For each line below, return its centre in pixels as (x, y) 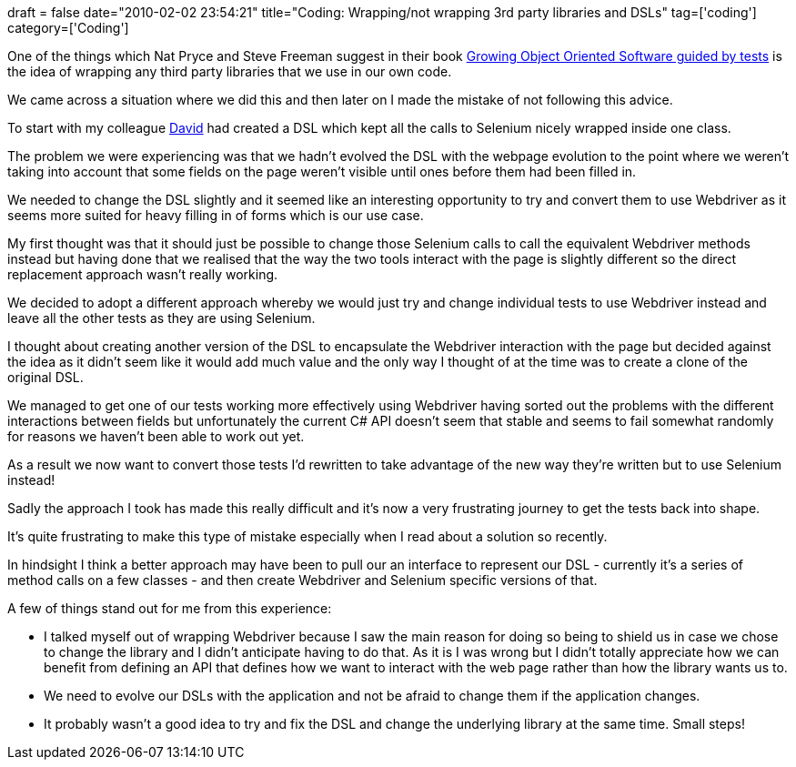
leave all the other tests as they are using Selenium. (161, 318)
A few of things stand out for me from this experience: (170, 608)
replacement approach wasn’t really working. (143, 274)
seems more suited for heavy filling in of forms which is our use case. (216, 215)
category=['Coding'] (68, 28)
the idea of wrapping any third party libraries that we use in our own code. (230, 71)
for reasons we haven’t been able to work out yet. (156, 436)
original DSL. (45, 377)
